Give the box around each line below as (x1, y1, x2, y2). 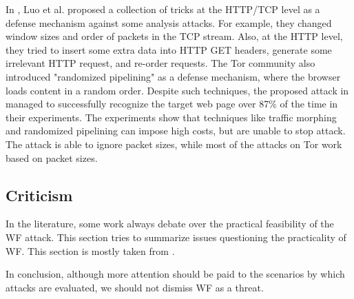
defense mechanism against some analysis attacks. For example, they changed (6, 15, 332, 30)
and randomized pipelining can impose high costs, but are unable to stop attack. (6, 123, 346, 138)
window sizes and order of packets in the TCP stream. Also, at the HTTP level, (6, 29, 343, 43)
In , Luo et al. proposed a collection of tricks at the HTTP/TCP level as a (6, 2, 320, 16)
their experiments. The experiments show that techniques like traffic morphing (6, 110, 337, 124)
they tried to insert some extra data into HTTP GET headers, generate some (6, 42, 332, 56)
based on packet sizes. (6, 150, 98, 165)
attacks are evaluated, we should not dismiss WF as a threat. (6, 280, 264, 294)
